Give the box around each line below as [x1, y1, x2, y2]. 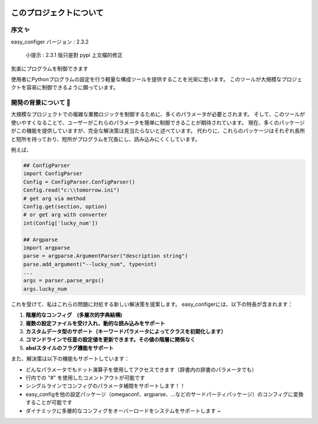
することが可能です [25, 399, 72, 406]
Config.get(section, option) [23, 203, 108, 210]
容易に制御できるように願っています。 [26, 84, 119, 91]
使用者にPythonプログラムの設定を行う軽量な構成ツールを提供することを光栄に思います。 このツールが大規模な [11, 75, 282, 82]
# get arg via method [23, 195, 86, 202]
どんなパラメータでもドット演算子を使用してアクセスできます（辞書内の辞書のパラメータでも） [25, 366, 257, 373]
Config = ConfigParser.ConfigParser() [23, 178, 135, 185]
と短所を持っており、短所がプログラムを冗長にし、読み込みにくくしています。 [11, 135, 200, 142]
